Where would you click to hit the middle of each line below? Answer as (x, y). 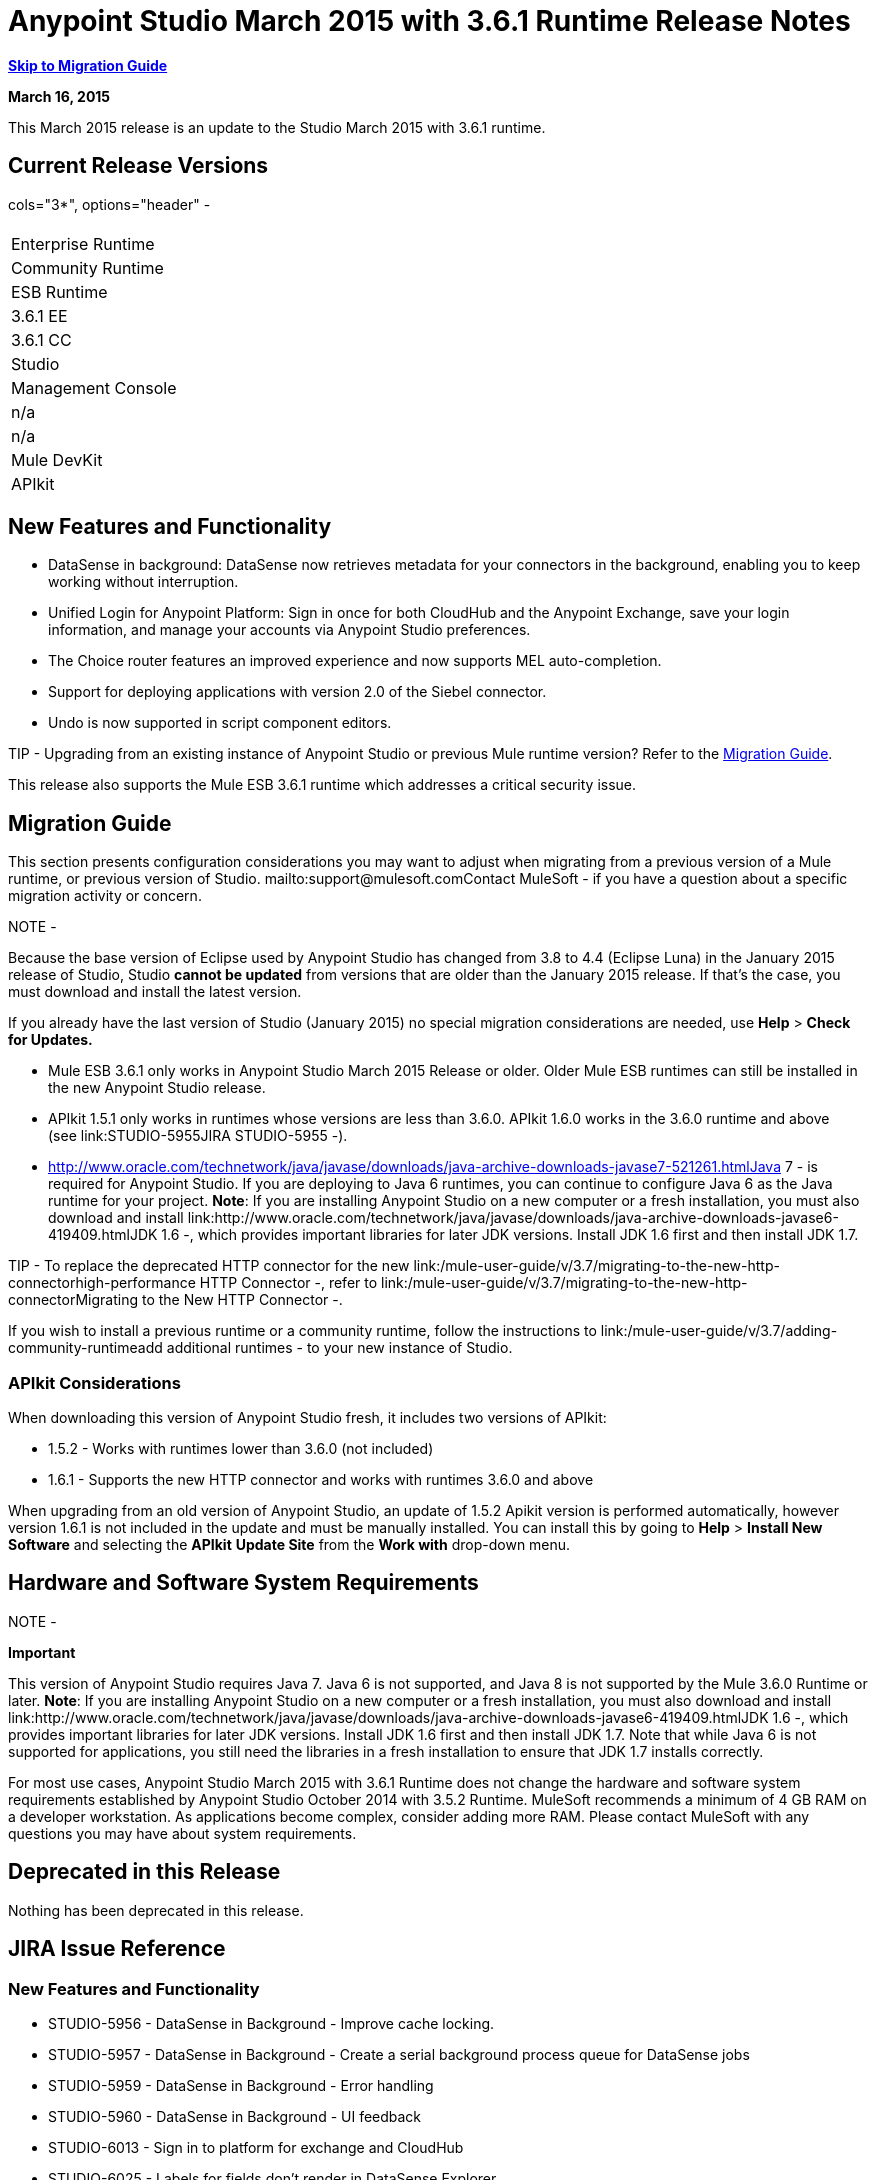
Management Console (94, 387)
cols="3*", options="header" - (109, 204)
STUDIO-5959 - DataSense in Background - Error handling (241, 2085)
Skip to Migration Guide (88, 65)
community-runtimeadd (85, 1348)
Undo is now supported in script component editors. (220, 723)
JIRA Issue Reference (117, 1949)
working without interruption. (143, 582)
